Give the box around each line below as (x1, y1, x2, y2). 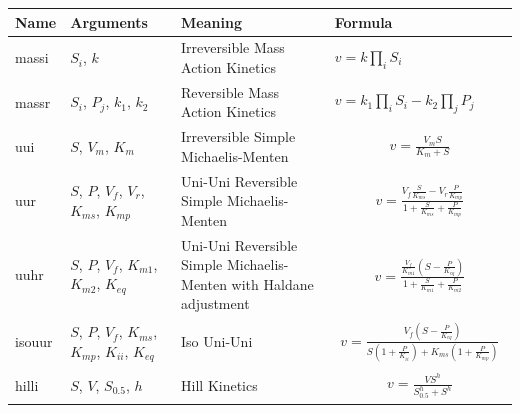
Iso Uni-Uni (181, 331, 253, 352)
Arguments (70, 11, 148, 32)
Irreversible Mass (181, 37, 285, 58)
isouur (15, 331, 53, 352)
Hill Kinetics (181, 374, 258, 395)
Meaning (181, 11, 242, 32)
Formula (334, 11, 393, 32)
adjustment (181, 293, 250, 314)
